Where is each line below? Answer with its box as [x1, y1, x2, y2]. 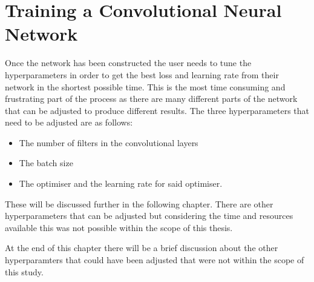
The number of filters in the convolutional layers [19, 136, 198, 149]
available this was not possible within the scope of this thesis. [5, 221, 233, 233]
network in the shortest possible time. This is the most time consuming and [5, 80, 286, 93]
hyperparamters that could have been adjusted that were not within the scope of [5, 253, 304, 266]
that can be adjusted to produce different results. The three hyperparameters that [5, 104, 310, 116]
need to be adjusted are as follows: [5, 116, 133, 129]
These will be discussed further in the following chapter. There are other [5, 197, 273, 210]
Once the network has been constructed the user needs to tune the [5, 56, 252, 69]
